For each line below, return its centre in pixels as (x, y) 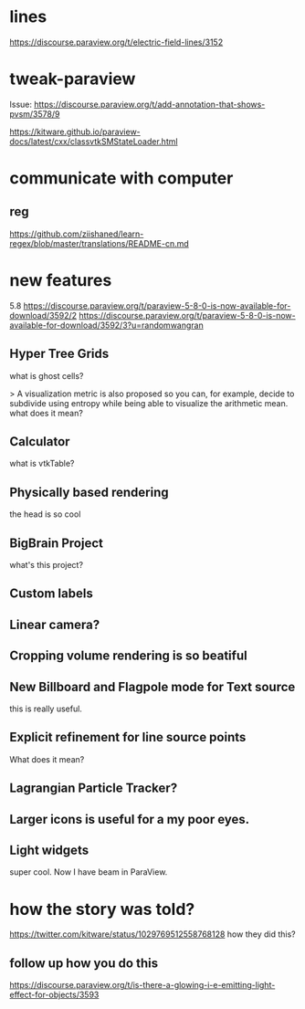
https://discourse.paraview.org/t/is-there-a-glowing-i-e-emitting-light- (142, 985)
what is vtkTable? (42, 464)
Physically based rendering (89, 492)
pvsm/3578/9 (35, 114)
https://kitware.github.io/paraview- (75, 131)
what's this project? (47, 565)
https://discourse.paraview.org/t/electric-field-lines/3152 (116, 42)
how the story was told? (102, 909)
